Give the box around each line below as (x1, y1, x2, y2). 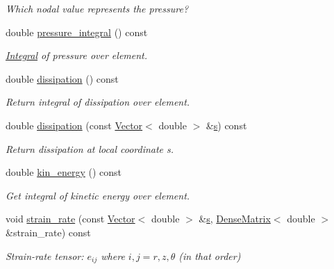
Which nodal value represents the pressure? (6, 1, 189, 15)
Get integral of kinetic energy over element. (6, 188, 190, 202)
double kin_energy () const (6, 165, 122, 179)
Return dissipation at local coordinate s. (6, 141, 174, 156)
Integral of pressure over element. (6, 48, 148, 63)
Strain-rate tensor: (6, 248, 84, 263)
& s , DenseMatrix (199, 211, 271, 226)
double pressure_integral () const (6, 24, 148, 39)
